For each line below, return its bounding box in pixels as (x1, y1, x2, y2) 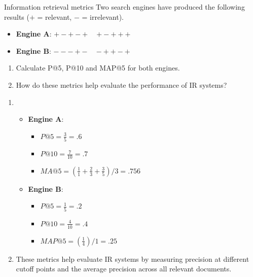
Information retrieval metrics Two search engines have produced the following (4, 2, 245, 12)
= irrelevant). (82, 11, 124, 22)
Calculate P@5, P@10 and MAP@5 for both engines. (16, 62, 180, 73)
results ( (4, 11, 29, 22)
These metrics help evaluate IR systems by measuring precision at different (16, 253, 249, 264)
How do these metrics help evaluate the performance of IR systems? (16, 79, 227, 90)
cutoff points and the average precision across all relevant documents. (16, 263, 232, 274)
